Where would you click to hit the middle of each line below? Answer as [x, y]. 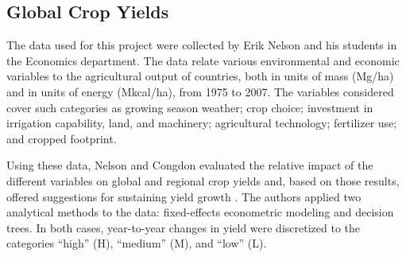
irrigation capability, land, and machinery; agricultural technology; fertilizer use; [202, 123]
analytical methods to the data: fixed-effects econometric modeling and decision [200, 212]
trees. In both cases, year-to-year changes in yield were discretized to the [184, 227]
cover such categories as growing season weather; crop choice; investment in [190, 107]
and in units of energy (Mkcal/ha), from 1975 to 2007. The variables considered [200, 91]
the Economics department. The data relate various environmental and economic [203, 60]
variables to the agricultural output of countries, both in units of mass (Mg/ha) [200, 76]
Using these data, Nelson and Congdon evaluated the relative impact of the [190, 165]
